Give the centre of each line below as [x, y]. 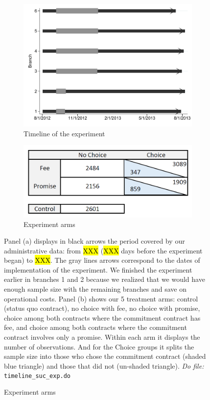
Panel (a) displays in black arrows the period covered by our [94, 241]
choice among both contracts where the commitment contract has [102, 317]
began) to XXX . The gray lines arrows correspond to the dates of [102, 260]
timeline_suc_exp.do [37, 376]
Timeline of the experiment [64, 133]
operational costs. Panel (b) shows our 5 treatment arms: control [101, 298]
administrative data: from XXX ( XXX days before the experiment [103, 250]
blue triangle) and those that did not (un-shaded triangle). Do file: [104, 365]
